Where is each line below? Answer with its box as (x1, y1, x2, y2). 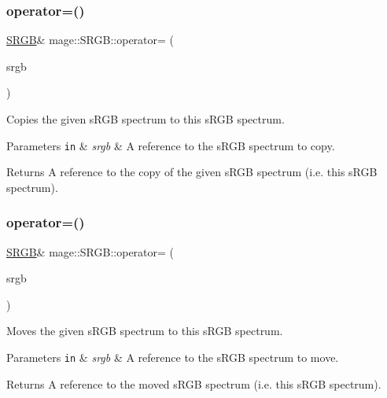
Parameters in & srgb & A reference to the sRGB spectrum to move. (6, 349, 339, 366)
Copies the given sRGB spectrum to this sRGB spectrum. (6, 111, 285, 127)
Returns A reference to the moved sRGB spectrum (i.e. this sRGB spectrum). (6, 375, 381, 392)
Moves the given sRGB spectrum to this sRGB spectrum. (6, 322, 283, 339)
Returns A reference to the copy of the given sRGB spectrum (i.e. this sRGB (6, 164, 378, 180)
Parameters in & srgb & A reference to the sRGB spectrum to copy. (6, 137, 335, 153)
